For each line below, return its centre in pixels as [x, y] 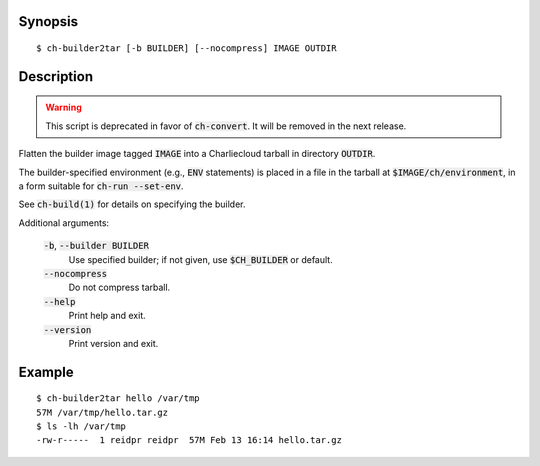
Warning [63, 107]
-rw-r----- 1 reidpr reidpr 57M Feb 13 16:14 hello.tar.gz [189, 440]
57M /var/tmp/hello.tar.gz [102, 412]
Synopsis [48, 21]
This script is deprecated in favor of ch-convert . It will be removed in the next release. [226, 126]
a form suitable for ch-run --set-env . [101, 186]
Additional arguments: [64, 222]
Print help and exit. [107, 316]
